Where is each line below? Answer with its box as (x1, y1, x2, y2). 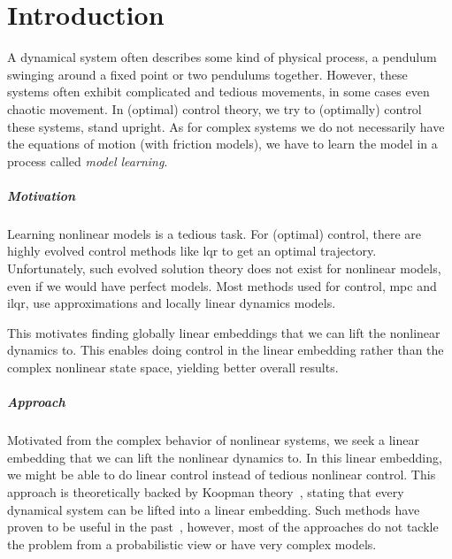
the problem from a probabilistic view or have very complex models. (7, 534, 377, 553)
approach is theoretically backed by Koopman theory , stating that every (7, 482, 404, 501)
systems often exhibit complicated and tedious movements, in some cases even (7, 82, 430, 101)
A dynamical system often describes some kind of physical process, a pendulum (7, 48, 437, 66)
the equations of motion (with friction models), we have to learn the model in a (7, 134, 438, 153)
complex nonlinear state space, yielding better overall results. (7, 358, 339, 376)
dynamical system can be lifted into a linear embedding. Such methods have (7, 500, 420, 518)
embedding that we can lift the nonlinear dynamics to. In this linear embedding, (7, 448, 442, 466)
